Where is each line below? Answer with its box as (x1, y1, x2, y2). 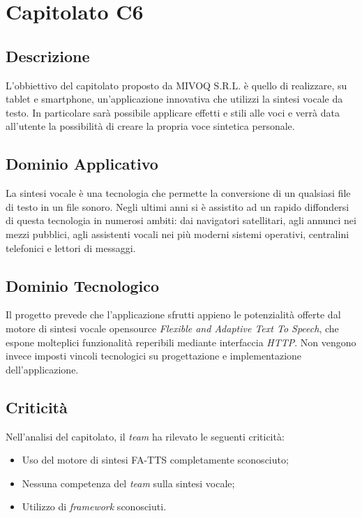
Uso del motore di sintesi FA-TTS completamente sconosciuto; (22, 452, 289, 467)
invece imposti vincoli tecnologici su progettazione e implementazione (6, 348, 302, 363)
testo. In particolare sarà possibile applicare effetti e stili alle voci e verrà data (6, 105, 340, 119)
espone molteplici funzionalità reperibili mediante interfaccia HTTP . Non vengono (6, 334, 356, 349)
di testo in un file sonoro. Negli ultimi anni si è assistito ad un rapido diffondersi (6, 199, 349, 214)
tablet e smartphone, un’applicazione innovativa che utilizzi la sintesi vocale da (6, 91, 343, 106)
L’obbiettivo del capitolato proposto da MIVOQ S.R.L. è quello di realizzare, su (6, 77, 347, 92)
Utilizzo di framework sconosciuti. (22, 499, 167, 514)
